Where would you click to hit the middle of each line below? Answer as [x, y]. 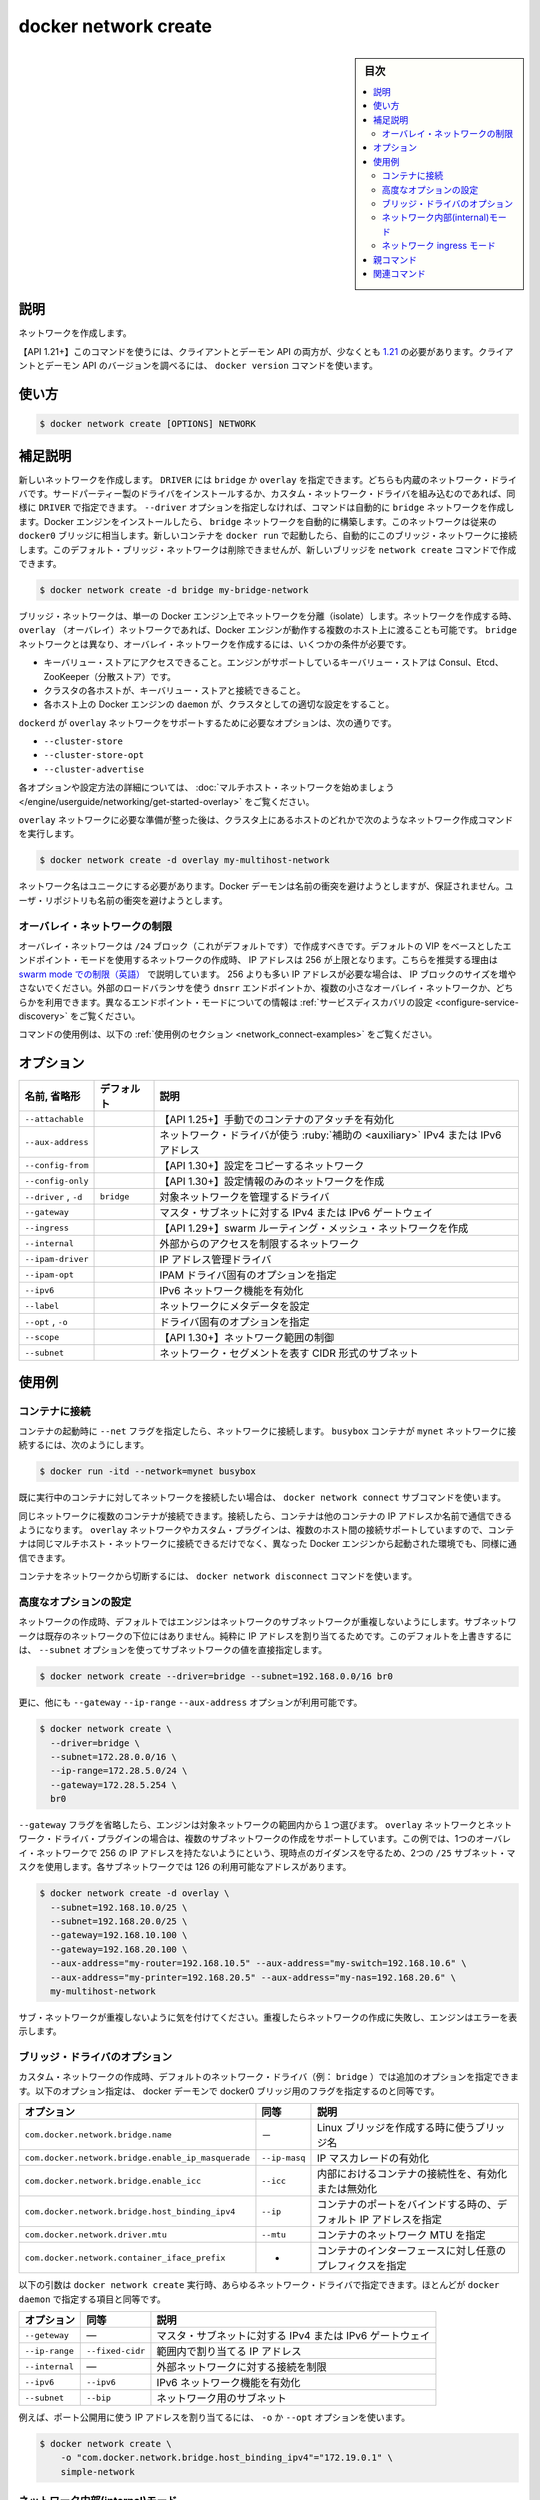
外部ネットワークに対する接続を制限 [241, 2367]
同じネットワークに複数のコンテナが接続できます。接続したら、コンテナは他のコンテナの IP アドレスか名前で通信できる [265, 1516]
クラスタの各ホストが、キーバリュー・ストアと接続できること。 [174, 690]
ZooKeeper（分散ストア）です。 [110, 676]
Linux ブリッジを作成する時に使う [395, 2128]
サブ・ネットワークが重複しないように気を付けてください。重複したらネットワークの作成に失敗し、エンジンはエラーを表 [268, 2017]
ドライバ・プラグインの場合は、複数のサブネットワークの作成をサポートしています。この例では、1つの [265, 1839]
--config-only [56, 1180]
